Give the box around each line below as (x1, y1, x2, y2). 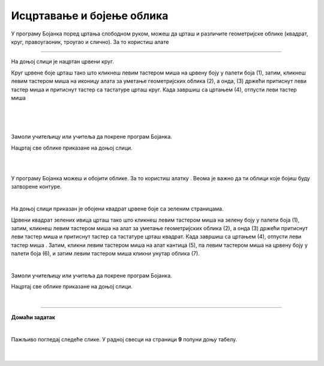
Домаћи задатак (11, 314, 55, 321)
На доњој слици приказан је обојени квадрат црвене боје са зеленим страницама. (11, 205, 224, 213)
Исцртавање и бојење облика (11, 9, 169, 22)
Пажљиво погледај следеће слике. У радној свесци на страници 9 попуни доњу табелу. (11, 335, 238, 343)
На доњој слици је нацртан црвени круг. (11, 58, 114, 66)
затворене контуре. (11, 183, 62, 191)
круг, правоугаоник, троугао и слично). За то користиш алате (11, 38, 169, 45)
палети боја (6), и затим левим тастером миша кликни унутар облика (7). (11, 250, 200, 257)
